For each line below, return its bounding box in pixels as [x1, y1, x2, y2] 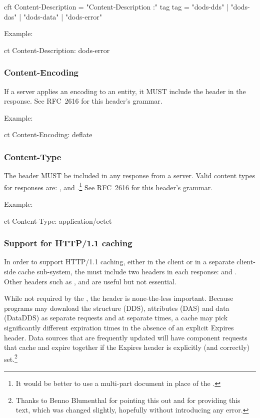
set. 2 [4, 352, 17, 364]
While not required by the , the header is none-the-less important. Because [4, 293, 233, 303]
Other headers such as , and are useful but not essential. [4, 276, 176, 286]
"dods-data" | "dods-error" [23, 11, 102, 22]
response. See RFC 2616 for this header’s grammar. [4, 96, 162, 106]
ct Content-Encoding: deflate [4, 129, 92, 140]
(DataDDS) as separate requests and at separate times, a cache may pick [4, 312, 228, 323]
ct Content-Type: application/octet [4, 215, 112, 226]
